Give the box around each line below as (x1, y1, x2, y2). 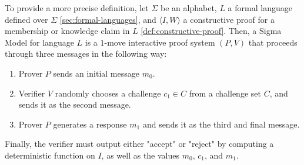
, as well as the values (101, 149, 180, 161)
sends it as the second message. (18, 98, 131, 111)
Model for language (5, 36, 74, 48)
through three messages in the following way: (5, 47, 167, 60)
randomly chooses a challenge (55, 87, 161, 99)
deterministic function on (5, 149, 95, 161)
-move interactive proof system (104, 36, 215, 48)
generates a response (53, 118, 127, 130)
